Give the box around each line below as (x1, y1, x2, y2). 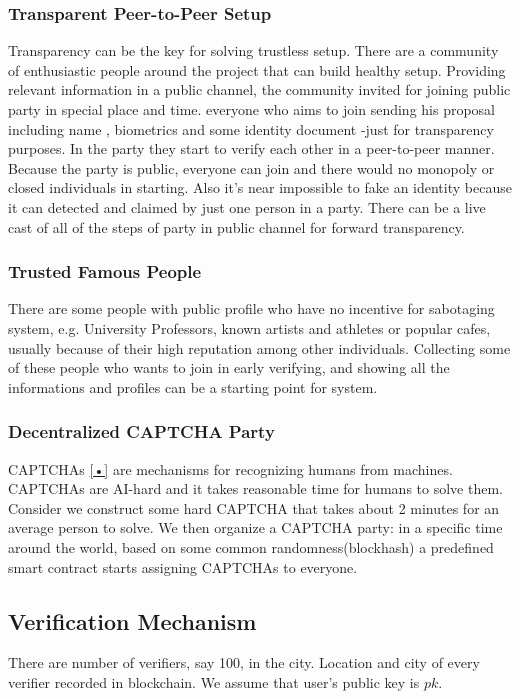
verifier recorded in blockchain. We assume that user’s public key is (8, 671, 420, 692)
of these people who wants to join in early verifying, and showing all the (8, 357, 450, 378)
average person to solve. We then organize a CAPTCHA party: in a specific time (8, 517, 503, 538)
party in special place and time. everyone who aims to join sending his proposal (8, 99, 496, 119)
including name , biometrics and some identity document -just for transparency (8, 118, 494, 139)
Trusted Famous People (8, 259, 202, 284)
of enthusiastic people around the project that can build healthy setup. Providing (8, 59, 506, 80)
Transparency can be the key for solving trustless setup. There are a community (8, 40, 499, 61)
